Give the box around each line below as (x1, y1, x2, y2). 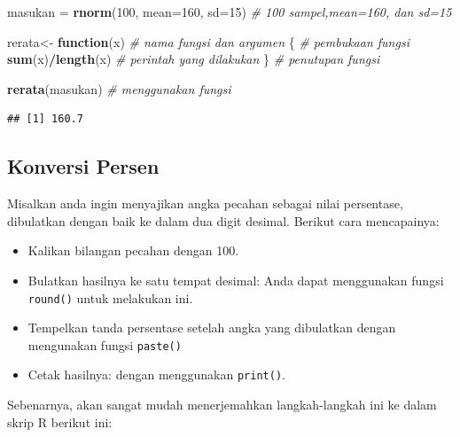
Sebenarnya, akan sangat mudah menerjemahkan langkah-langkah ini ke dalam (7, 395, 437, 414)
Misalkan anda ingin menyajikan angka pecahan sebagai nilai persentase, (7, 194, 403, 213)
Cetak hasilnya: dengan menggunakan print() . (27, 365, 285, 384)
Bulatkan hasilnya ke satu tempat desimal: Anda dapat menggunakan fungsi (27, 270, 444, 289)
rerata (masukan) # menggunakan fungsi (7, 79, 231, 98)
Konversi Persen (7, 152, 160, 180)
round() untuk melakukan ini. (27, 288, 193, 307)
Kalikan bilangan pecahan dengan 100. (27, 241, 239, 260)
